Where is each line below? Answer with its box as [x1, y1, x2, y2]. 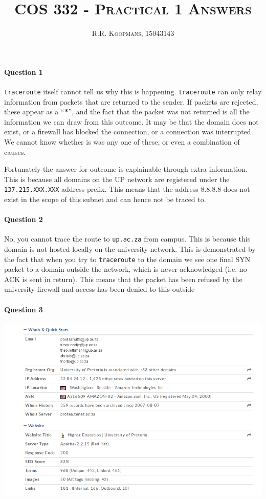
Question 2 [4, 214, 43, 225]
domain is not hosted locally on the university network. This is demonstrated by [4, 244, 256, 254]
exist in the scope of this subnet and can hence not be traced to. [4, 193, 206, 204]
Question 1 [4, 66, 43, 77]
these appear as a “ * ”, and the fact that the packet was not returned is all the [4, 106, 250, 117]
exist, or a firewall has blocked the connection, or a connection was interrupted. [4, 126, 253, 137]
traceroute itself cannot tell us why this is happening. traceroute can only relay [4, 86, 262, 96]
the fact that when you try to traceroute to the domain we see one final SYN [4, 253, 251, 264]
